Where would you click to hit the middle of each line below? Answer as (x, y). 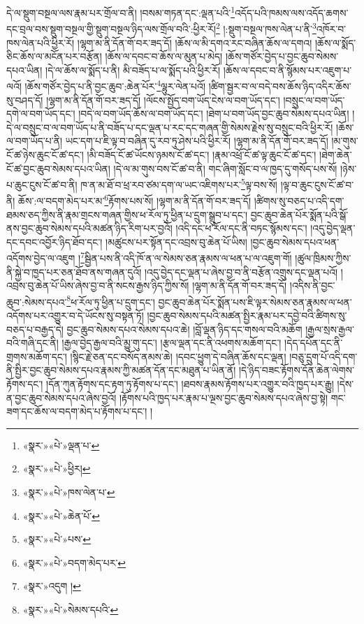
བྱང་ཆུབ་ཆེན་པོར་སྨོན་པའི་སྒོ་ (299, 214)
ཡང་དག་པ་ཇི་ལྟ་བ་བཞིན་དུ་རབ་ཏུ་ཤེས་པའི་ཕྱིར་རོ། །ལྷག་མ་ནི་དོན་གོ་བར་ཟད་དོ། (197, 141)
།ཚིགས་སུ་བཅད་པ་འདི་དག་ (299, 201)
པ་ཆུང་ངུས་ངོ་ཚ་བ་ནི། (42, 184)
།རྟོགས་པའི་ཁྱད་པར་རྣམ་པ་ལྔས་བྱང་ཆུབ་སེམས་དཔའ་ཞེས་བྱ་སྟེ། (224, 397)
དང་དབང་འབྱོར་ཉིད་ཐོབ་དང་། (54, 241)
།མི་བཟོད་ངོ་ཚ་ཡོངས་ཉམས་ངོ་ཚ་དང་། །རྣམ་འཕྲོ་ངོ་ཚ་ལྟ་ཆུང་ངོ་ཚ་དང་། (202, 154)
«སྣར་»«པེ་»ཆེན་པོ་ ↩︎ (61, 515)
